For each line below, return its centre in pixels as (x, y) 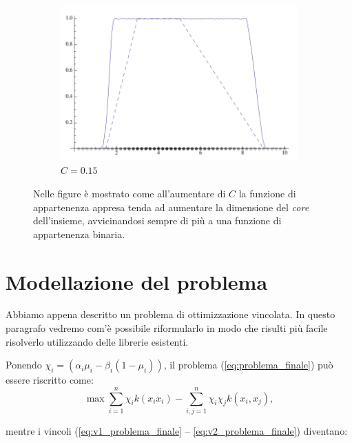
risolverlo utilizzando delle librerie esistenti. (97, 341)
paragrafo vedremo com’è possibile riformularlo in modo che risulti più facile (167, 328)
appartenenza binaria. (79, 234)
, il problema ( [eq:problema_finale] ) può (248, 365)
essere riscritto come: (50, 380)
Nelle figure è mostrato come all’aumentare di (130, 193)
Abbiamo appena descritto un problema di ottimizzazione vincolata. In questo (170, 314)
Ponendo (24, 365)
